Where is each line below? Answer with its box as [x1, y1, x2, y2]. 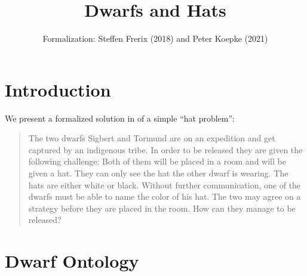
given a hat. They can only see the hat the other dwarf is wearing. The [28, 167, 288, 179]
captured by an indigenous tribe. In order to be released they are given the [28, 143, 303, 156]
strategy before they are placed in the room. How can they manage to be [28, 201, 296, 214]
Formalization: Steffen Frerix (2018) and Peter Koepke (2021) [42, 32, 268, 45]
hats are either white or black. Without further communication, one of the [28, 178, 301, 191]
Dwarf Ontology [5, 249, 139, 273]
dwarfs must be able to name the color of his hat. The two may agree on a [28, 190, 301, 203]
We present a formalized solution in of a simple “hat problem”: [5, 111, 235, 124]
